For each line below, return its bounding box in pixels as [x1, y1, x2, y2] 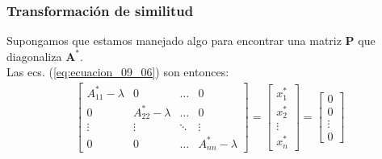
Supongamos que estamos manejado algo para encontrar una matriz [6, 32, 342, 49]
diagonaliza [6, 47, 62, 64]
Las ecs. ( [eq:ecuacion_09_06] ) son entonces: [6, 63, 229, 80]
